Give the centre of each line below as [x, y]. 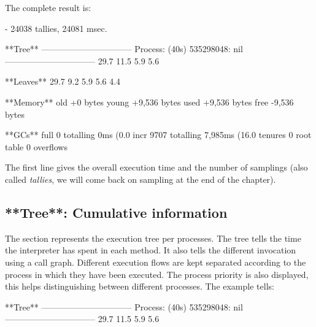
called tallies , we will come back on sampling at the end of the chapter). [141, 179]
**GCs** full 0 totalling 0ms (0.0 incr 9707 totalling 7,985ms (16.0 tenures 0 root [158, 135]
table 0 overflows [36, 146]
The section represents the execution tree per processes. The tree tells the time [153, 238]
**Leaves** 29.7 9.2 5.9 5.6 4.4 [63, 81]
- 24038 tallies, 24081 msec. [56, 28]
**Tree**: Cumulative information [116, 212]
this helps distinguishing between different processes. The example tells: [140, 286]
